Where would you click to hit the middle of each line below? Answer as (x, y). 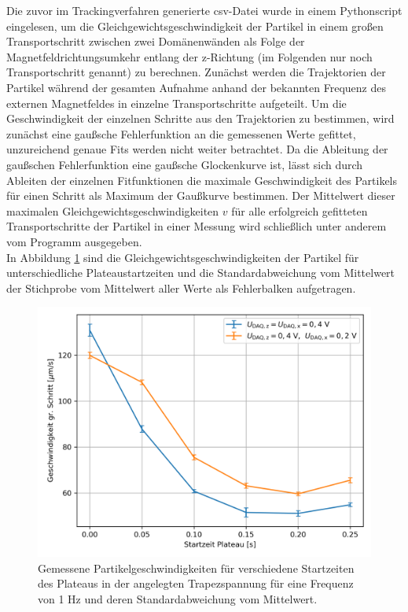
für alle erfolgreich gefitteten (300, 210)
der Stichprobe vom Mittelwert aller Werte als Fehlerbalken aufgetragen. (181, 288)
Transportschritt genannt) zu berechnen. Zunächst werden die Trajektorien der (196, 72)
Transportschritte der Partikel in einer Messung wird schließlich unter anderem (197, 226)
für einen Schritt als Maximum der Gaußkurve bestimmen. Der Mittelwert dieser (201, 195)
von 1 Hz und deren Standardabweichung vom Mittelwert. (178, 599)
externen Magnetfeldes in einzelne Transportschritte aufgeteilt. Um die (176, 103)
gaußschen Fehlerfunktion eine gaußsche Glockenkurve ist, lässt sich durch (185, 164)
